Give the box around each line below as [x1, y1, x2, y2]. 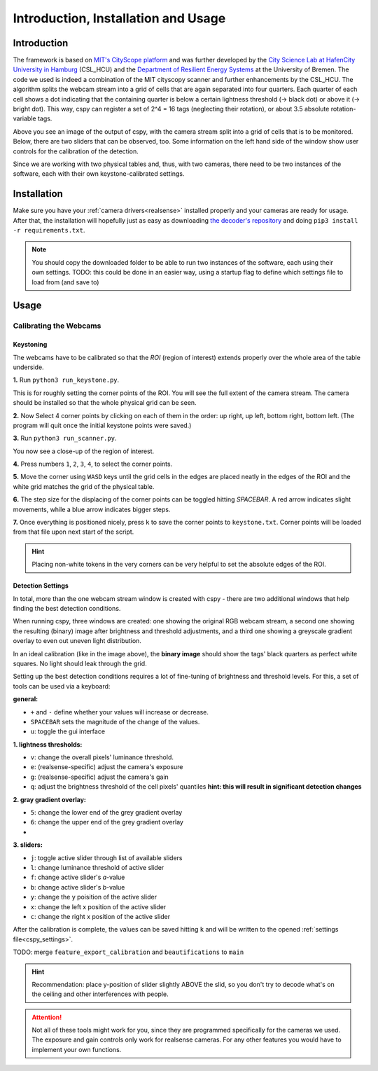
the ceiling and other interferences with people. [31, 990, 169, 998]
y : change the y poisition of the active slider [30, 893, 157, 901]
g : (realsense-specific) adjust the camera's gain [30, 773, 169, 781]
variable [13, 114, 36, 123]
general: [13, 695, 38, 703]
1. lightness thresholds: [13, 740, 83, 749]
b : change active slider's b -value [30, 883, 125, 891]
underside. [13, 363, 45, 371]
